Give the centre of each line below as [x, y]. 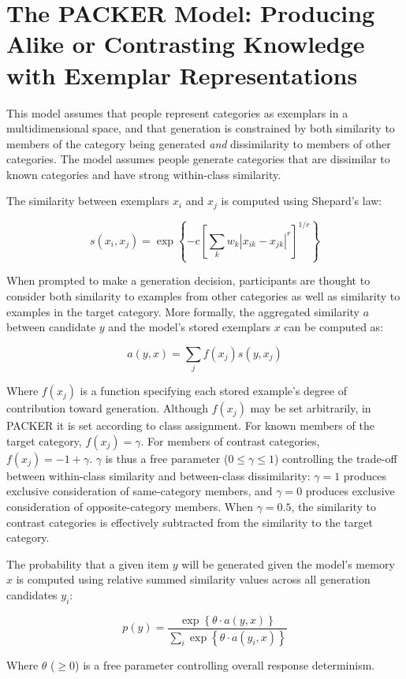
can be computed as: [334, 327]
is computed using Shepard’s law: [302, 201]
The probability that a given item [88, 563]
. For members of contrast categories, [230, 440]
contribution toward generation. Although [108, 408]
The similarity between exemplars [88, 201]
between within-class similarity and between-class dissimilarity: [158, 475]
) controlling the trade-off [336, 458]
